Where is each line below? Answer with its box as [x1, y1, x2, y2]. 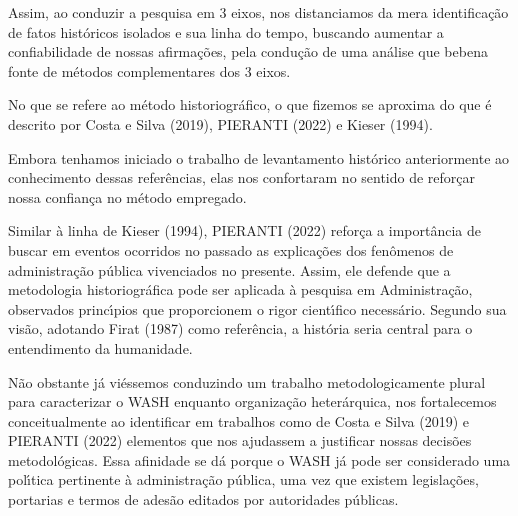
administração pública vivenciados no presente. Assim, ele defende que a [8, 259, 451, 280]
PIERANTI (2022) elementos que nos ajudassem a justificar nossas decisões [8, 430, 472, 451]
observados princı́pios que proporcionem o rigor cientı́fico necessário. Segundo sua [8, 298, 507, 319]
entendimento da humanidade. [8, 337, 193, 358]
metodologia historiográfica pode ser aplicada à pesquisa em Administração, [8, 279, 473, 300]
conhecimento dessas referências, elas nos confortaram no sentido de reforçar [8, 167, 476, 188]
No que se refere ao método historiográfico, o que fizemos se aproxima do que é [8, 94, 492, 115]
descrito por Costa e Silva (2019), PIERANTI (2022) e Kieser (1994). [8, 113, 433, 134]
